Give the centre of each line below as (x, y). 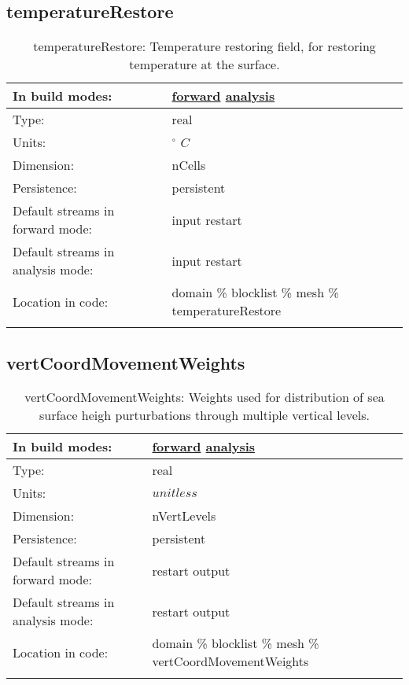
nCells (189, 165)
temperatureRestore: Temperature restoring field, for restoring (204, 46)
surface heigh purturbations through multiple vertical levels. (204, 415)
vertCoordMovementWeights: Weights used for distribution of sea (204, 397)
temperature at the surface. (204, 64)
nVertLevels (184, 516)
